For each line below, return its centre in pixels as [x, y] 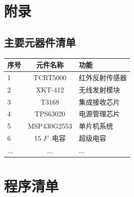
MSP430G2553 [50, 126]
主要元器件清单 [40, 42]
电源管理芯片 [100, 114]
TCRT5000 [50, 77]
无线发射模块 [100, 89]
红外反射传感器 [103, 77]
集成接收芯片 [100, 101]
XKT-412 [50, 89]
